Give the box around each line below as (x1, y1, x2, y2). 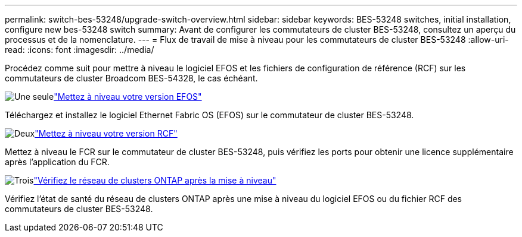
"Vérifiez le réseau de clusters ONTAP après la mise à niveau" (33, 175, 276, 185)
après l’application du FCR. (5, 157, 110, 167)
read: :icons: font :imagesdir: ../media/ (5, 45, 154, 55)
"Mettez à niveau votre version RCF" (35, 128, 178, 138)
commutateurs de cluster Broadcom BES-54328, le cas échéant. (5, 73, 258, 83)
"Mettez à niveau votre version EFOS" (54, 91, 202, 102)
